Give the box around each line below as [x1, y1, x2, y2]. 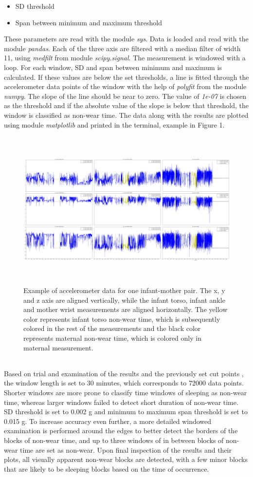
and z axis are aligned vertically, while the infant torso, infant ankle [23, 294, 225, 305]
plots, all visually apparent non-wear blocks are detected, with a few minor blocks [4, 454, 248, 464]
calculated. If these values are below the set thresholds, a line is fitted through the [4, 72, 249, 82]
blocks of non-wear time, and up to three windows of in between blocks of [4, 435, 224, 445]
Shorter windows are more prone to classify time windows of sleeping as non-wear [4, 387, 247, 398]
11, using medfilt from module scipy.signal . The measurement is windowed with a [4, 53, 246, 63]
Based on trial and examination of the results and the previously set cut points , [4, 368, 244, 378]
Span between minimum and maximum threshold [15, 17, 162, 27]
